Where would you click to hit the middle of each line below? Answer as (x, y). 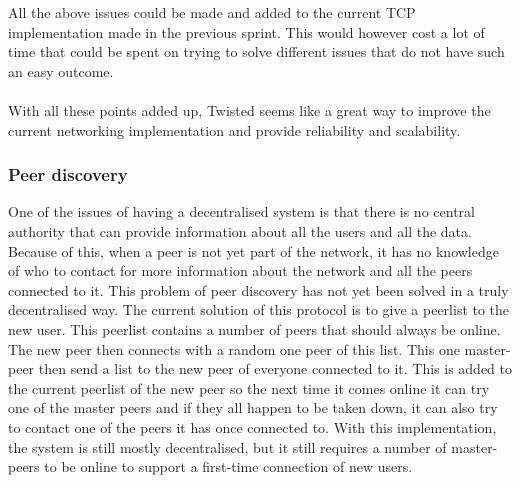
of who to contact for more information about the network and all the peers (240, 270)
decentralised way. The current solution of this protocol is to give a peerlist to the (259, 309)
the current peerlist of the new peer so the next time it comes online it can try (249, 387)
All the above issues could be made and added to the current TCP (212, 12)
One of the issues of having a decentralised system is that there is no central (241, 211)
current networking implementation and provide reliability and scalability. (234, 129)
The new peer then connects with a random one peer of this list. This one (234, 348)
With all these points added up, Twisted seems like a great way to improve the (249, 109)
